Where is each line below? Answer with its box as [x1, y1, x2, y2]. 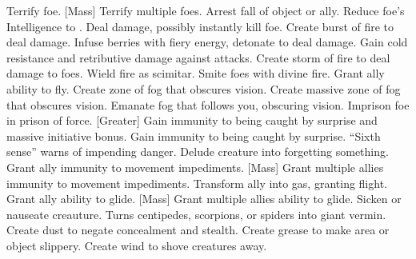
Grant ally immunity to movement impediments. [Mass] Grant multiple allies [6, 158, 384, 175]
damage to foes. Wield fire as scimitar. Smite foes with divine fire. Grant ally [6, 65, 385, 82]
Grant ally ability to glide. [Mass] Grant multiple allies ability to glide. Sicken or [6, 190, 402, 207]
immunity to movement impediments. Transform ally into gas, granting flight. [6, 174, 387, 191]
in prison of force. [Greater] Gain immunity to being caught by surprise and [6, 112, 378, 129]
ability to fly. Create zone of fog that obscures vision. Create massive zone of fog [6, 80, 401, 97]
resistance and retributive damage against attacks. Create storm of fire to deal [6, 49, 390, 66]
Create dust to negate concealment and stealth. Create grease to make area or [6, 221, 390, 238]
